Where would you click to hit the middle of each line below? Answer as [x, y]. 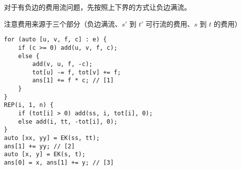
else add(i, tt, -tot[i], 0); [68, 121]
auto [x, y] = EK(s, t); [45, 154]
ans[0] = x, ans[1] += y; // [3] [59, 163]
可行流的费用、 [170, 23]
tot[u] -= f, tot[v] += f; [77, 72]
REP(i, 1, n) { [29, 105]
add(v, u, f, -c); [62, 64]
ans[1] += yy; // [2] [40, 146]
